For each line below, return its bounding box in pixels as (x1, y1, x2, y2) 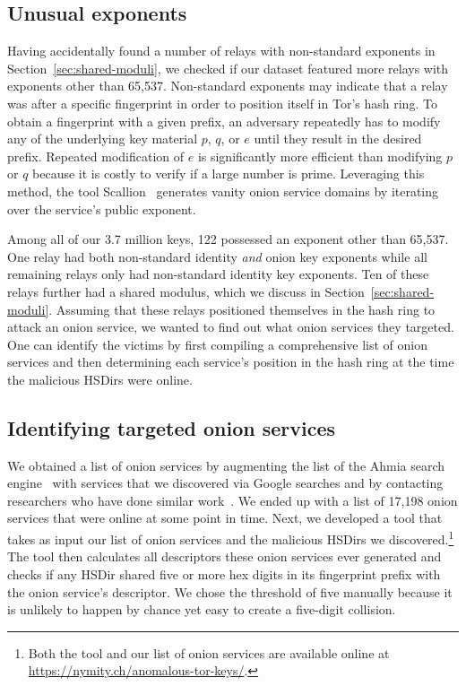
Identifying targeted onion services (7, 413, 336, 441)
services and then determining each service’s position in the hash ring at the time (7, 352, 454, 371)
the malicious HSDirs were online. (7, 369, 193, 388)
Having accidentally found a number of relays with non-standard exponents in (7, 41, 436, 60)
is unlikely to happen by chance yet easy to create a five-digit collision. (7, 600, 396, 619)
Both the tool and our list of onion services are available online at (28, 643, 390, 662)
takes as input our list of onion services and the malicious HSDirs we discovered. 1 (7, 527, 454, 548)
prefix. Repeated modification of (7, 146, 185, 165)
